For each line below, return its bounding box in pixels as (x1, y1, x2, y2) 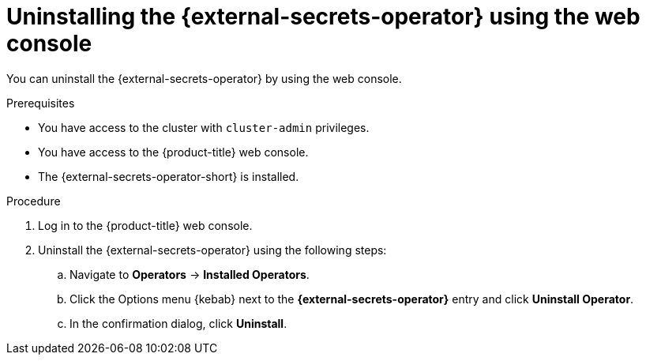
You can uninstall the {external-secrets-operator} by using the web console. (6, 71, 402, 85)
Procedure (6, 194, 61, 208)
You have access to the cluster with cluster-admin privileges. (38, 120, 370, 134)
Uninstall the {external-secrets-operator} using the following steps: (38, 243, 387, 257)
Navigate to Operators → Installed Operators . (69, 267, 310, 281)
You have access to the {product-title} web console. (38, 145, 309, 159)
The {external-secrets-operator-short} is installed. (38, 169, 299, 183)
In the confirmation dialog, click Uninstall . (69, 316, 287, 330)
